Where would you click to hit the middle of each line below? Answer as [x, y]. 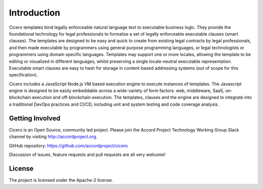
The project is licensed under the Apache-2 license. [61, 180]
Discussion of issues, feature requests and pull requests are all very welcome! [87, 154]
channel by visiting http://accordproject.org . [53, 137]
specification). [23, 75]
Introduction [35, 13]
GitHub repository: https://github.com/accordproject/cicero [68, 146]
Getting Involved [35, 118]
